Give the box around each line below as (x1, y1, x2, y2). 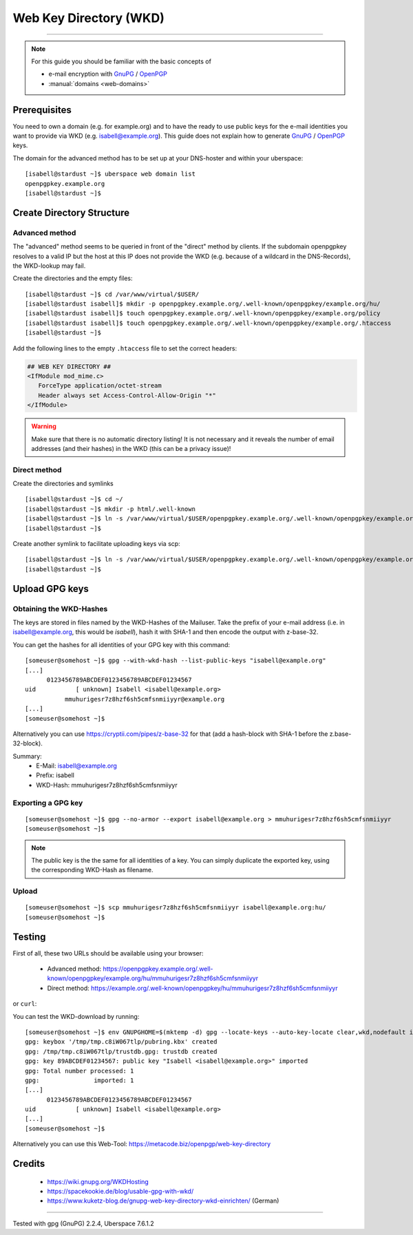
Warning (31, 422, 56, 430)
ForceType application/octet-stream (38, 382, 162, 390)
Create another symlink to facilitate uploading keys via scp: (12, 540, 180, 548)
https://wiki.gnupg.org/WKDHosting (47, 1177, 149, 1185)
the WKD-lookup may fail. (12, 262, 86, 270)
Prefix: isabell (36, 771, 75, 779)
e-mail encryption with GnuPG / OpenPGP (48, 70, 168, 78)
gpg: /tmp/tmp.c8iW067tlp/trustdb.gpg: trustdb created (25, 1047, 218, 1055)
